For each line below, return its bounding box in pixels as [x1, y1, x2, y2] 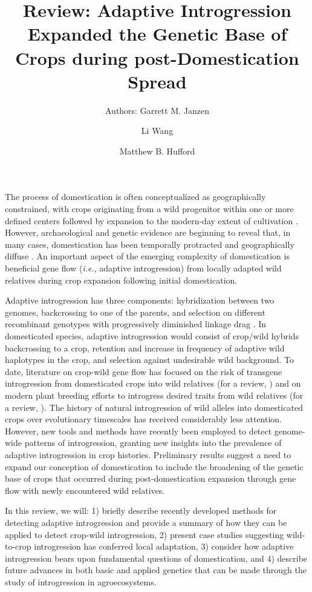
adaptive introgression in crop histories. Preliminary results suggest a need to [5, 448, 291, 461]
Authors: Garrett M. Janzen [105, 104, 209, 116]
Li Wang [141, 124, 174, 137]
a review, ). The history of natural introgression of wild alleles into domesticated [5, 401, 303, 413]
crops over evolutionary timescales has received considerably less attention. [5, 413, 282, 425]
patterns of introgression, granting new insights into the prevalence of [24, 436, 282, 449]
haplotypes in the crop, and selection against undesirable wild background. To [5, 353, 294, 366]
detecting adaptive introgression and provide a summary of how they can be [5, 516, 287, 528]
